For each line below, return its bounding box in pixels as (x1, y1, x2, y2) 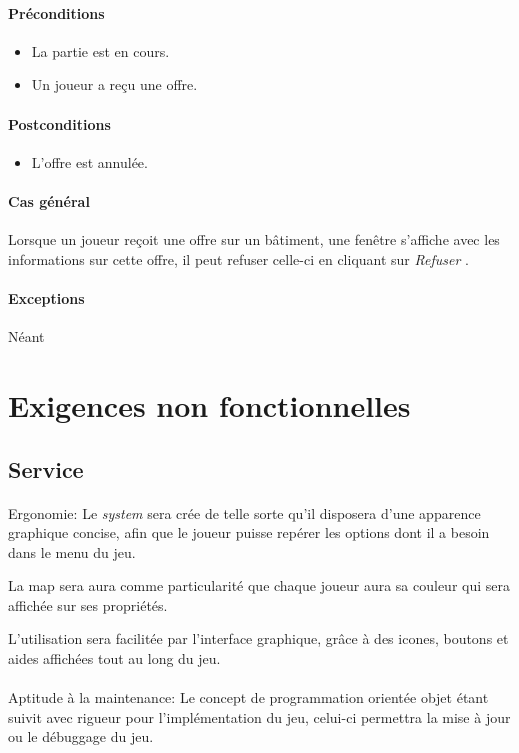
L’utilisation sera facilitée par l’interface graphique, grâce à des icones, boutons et (8, 628, 509, 649)
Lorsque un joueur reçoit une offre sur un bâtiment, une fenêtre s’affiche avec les (8, 229, 500, 250)
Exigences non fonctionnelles (8, 384, 411, 425)
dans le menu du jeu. (8, 541, 136, 562)
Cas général (8, 190, 90, 211)
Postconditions (8, 113, 111, 134)
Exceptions (8, 287, 85, 308)
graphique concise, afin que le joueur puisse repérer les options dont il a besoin (8, 522, 490, 543)
